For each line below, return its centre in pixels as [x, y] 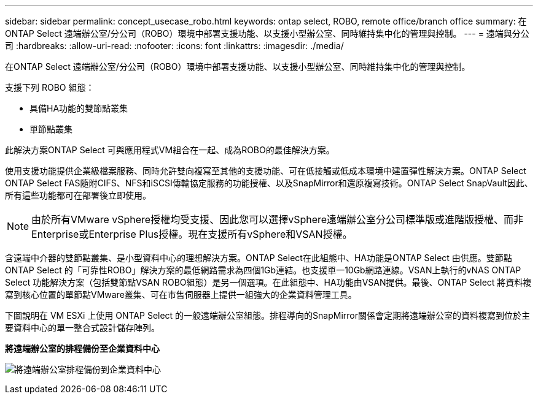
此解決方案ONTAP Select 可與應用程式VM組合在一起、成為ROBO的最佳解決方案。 [170, 150]
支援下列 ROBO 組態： [50, 87]
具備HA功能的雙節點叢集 [79, 108]
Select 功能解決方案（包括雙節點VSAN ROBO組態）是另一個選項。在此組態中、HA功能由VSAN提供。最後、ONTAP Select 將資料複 [268, 282]
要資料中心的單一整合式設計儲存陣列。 [82, 328]
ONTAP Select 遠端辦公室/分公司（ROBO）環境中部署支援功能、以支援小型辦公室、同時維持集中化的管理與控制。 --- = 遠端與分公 [267, 33]
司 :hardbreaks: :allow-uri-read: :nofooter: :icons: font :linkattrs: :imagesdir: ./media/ [174, 46]
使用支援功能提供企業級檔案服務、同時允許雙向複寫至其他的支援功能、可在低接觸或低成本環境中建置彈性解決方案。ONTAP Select [266, 171]
